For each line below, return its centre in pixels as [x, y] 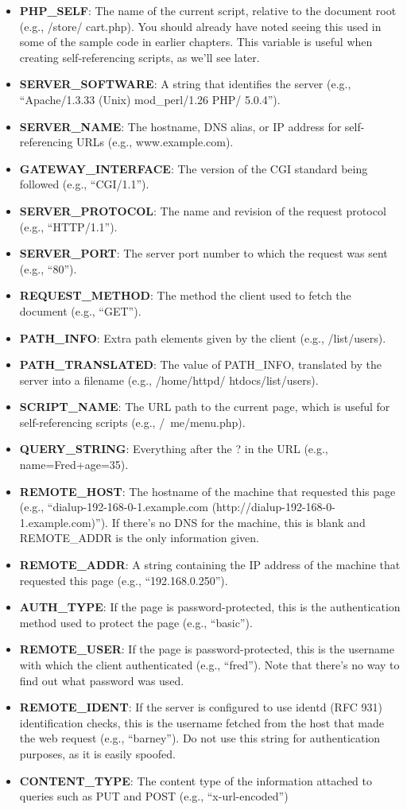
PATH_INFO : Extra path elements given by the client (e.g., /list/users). [203, 337]
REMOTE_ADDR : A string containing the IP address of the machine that [210, 565]
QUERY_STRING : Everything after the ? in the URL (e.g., [174, 449]
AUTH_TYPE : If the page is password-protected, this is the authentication [210, 607]
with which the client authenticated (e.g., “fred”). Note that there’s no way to [209, 665]
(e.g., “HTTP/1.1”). [68, 226]
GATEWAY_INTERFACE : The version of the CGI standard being [194, 168]
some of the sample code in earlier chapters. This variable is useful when [196, 42]
